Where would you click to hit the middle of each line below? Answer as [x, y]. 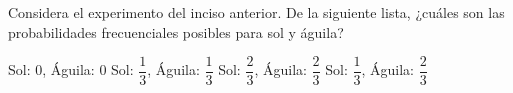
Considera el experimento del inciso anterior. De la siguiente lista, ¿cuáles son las [256, 12]
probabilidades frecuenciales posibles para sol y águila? [176, 31]
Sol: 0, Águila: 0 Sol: [71, 69]
